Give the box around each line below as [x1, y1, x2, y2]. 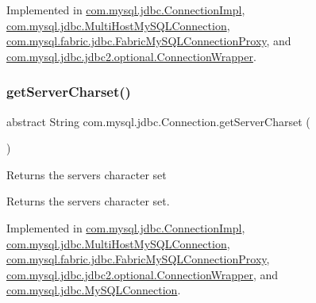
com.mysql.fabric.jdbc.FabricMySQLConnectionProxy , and [6, 33, 291, 49]
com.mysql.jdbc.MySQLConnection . [6, 282, 181, 298]
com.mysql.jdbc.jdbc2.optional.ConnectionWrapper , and [6, 266, 279, 282]
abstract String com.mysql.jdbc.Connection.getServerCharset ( [6, 113, 310, 129]
